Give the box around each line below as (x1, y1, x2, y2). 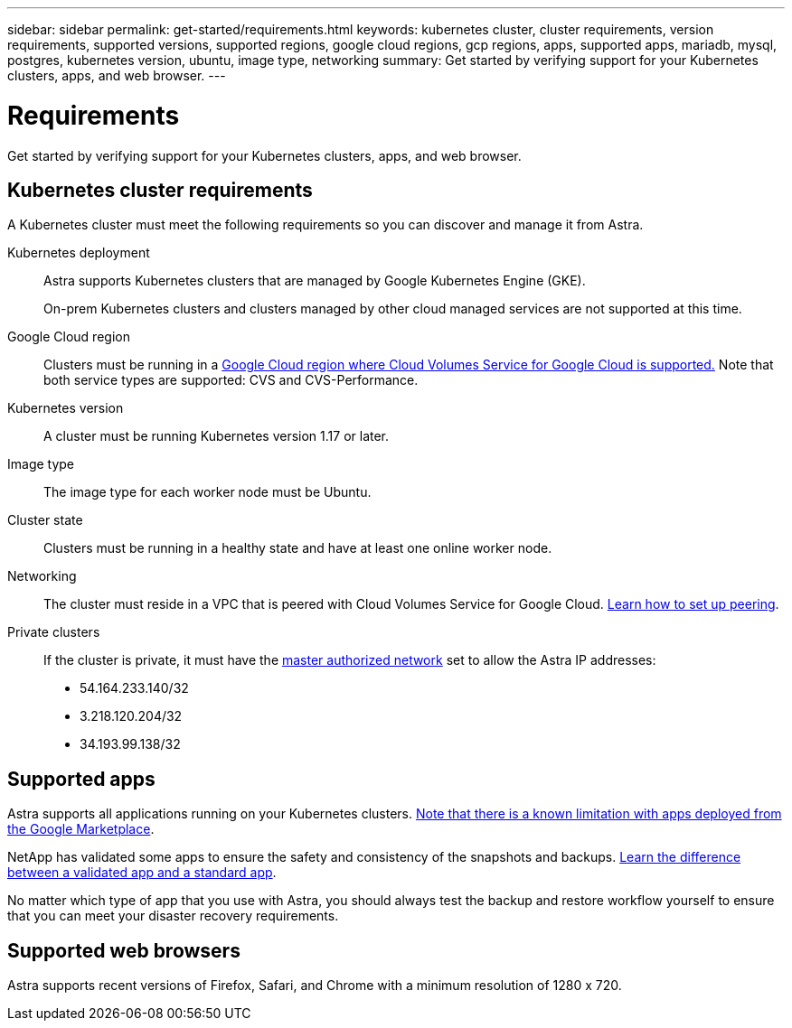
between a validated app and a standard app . (7, 864, 277, 881)
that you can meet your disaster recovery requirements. (7, 908, 339, 924)
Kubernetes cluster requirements (7, 178, 313, 201)
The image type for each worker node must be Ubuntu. (43, 484, 372, 500)
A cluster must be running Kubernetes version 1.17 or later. (43, 428, 390, 444)
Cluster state (7, 512, 83, 528)
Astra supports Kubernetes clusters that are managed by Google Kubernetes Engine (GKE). (43, 273, 586, 289)
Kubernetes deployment (7, 245, 150, 261)
